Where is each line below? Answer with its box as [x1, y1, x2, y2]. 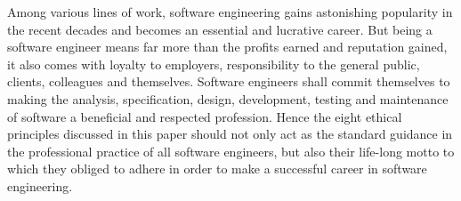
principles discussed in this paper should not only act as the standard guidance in [7, 125, 453, 143]
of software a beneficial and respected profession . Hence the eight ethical [7, 107, 402, 125]
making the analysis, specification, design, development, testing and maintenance [7, 89, 449, 108]
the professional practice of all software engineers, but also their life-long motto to [7, 141, 455, 160]
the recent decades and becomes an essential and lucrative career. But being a [7, 20, 433, 38]
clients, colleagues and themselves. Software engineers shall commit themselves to [7, 72, 450, 91]
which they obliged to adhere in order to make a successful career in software [7, 159, 427, 178]
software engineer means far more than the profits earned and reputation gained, [7, 37, 448, 56]
